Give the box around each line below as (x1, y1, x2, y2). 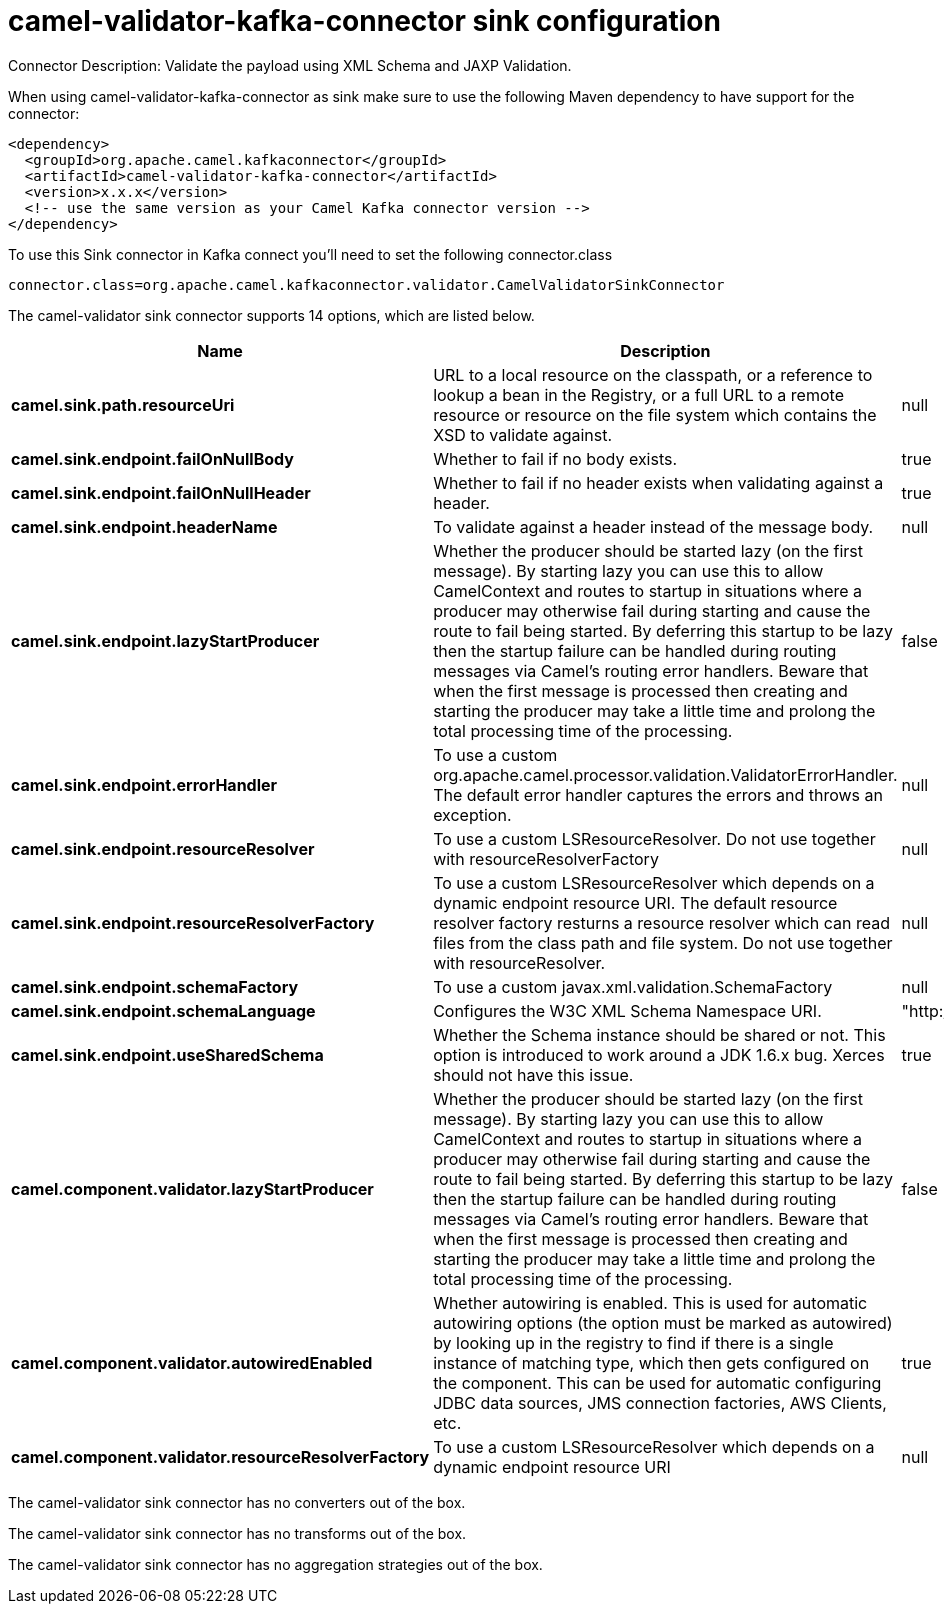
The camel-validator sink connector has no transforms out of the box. (8, 1524, 467, 1542)
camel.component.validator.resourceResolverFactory (11, 1446, 430, 1467)
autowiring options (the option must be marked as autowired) (433, 1312, 893, 1333)
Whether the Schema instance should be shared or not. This (433, 1024, 886, 1045)
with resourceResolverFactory (433, 848, 659, 869)
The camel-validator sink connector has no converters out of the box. (8, 1493, 466, 1511)
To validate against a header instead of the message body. (433, 516, 874, 537)
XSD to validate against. (433, 424, 613, 445)
